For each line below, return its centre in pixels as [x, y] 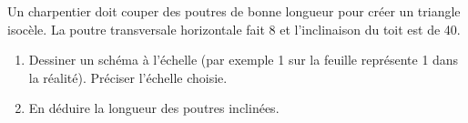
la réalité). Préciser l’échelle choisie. [128, 77]
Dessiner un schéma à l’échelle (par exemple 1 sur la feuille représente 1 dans [244, 60]
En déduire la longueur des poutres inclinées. [154, 108]
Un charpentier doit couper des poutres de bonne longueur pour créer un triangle [234, 11]
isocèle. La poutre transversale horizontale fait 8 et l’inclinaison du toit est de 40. [234, 29]
